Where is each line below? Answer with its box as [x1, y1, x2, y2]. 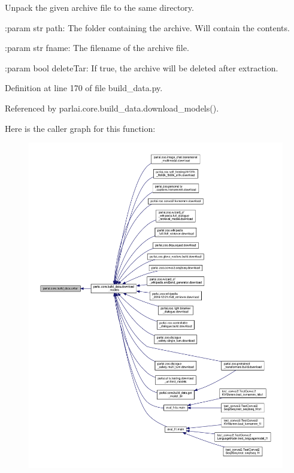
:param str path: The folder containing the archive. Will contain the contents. [5, 21, 290, 34]
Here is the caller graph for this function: [5, 122, 156, 134]
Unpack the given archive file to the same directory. [5, 1, 194, 13]
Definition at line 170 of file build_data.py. [5, 82, 163, 94]
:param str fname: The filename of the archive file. [5, 41, 189, 54]
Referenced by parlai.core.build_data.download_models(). [5, 101, 219, 114]
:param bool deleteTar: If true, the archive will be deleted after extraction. [5, 61, 278, 74]
